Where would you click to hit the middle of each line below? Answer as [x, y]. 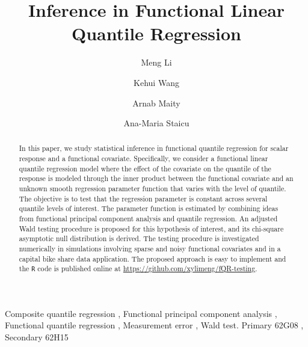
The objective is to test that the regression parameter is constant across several [143, 198]
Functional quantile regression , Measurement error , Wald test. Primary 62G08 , [154, 325]
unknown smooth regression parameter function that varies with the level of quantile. [152, 189]
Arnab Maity [156, 103]
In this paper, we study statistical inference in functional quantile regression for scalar [154, 148]
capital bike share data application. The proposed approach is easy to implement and [152, 258]
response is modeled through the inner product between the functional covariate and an [156, 178]
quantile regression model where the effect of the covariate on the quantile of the [145, 168]
